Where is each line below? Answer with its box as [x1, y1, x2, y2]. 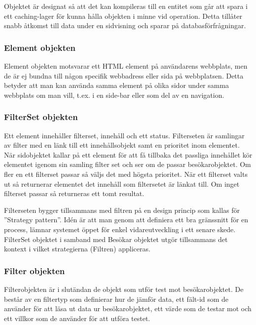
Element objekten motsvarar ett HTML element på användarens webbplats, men [4, 61, 248, 71]
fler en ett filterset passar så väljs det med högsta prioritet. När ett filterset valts [4, 168, 248, 179]
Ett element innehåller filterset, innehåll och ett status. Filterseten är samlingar [4, 130, 245, 140]
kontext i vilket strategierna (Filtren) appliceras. [4, 244, 150, 254]
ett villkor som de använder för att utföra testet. [4, 313, 150, 323]
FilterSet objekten [4, 111, 78, 123]
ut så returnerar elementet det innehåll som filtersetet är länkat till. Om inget [4, 178, 240, 189]
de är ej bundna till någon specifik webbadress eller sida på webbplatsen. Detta [4, 70, 244, 81]
